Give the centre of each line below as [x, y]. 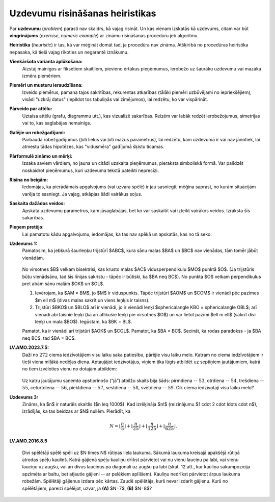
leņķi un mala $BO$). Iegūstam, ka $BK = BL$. [84, 322]
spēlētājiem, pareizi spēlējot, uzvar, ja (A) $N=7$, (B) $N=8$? [87, 488]
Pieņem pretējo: [27, 227]
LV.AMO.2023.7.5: [29, 347]
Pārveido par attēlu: [31, 109]
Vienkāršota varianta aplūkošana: [46, 62]
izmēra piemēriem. [42, 76]
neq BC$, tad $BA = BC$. [49, 338]
